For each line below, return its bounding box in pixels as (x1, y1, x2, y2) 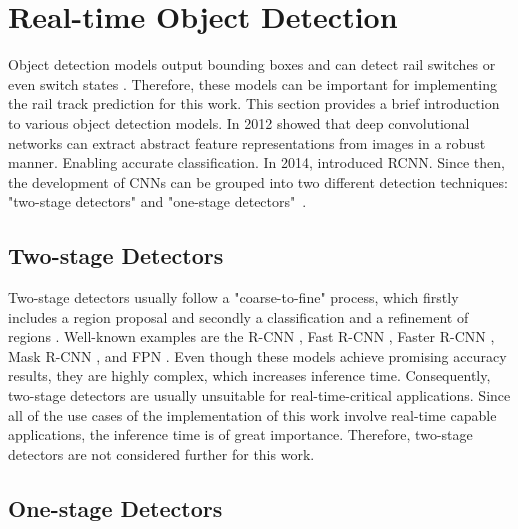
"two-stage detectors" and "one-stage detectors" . (8, 191, 307, 212)
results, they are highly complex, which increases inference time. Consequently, (8, 365, 491, 386)
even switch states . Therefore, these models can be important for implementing (8, 73, 497, 94)
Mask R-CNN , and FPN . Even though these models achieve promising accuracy (8, 345, 507, 366)
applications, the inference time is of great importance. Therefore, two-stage (8, 424, 473, 445)
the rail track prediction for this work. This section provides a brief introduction (8, 93, 500, 114)
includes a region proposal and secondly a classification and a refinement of (8, 306, 469, 327)
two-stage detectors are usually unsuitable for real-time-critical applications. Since (8, 385, 511, 406)
